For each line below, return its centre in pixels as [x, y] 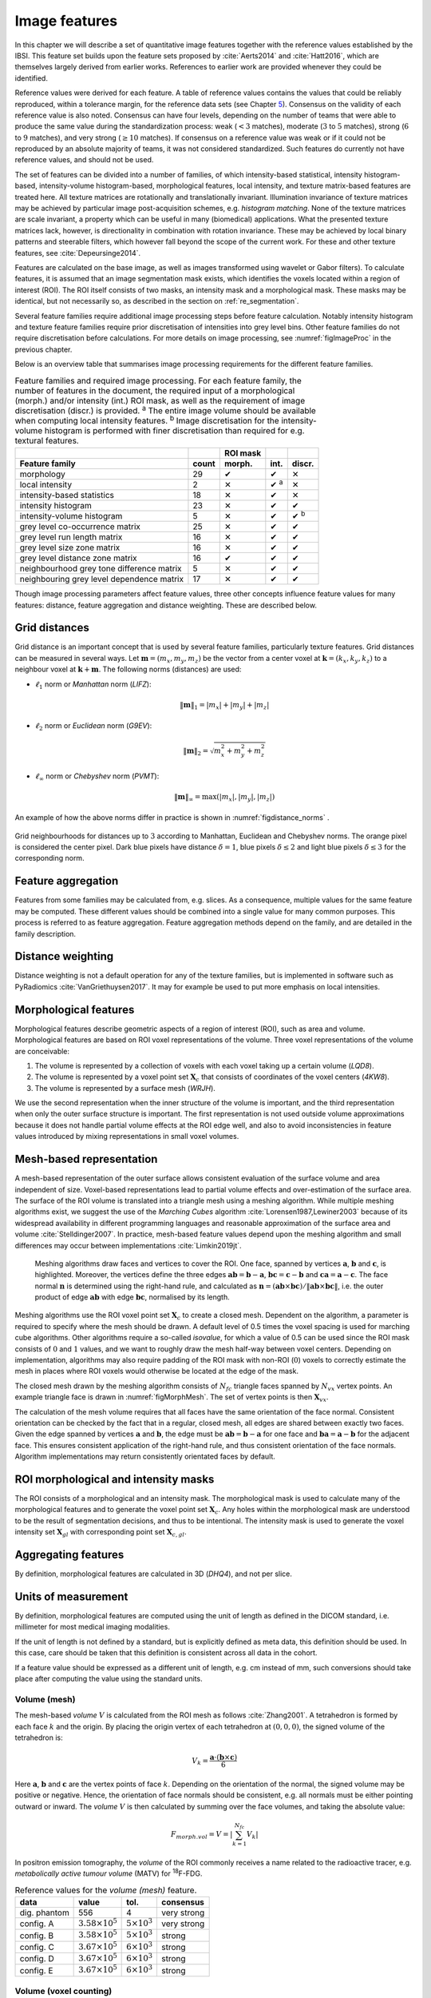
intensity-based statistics [67, 495]
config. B [37, 1936]
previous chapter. [43, 349]
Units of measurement [71, 1596]
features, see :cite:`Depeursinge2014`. [78, 253]
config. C [37, 1947]
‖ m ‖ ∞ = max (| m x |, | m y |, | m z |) [225, 798]
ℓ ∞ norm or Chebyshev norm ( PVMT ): [97, 777]
